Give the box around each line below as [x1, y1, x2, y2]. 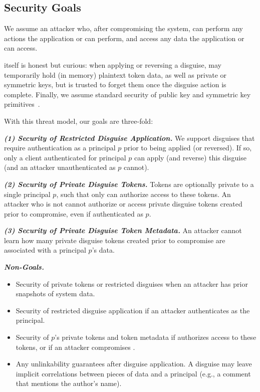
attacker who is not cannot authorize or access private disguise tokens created [4, 199, 242, 209]
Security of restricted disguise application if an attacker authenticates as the [16, 305, 250, 315]
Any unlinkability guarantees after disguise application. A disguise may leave [16, 358, 252, 369]
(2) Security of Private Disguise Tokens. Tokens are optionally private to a [4, 178, 254, 189]
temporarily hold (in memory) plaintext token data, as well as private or [4, 69, 227, 80]
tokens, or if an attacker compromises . [16, 341, 135, 352]
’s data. [92, 245, 115, 255]
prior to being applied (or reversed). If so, [124, 142, 252, 153]
